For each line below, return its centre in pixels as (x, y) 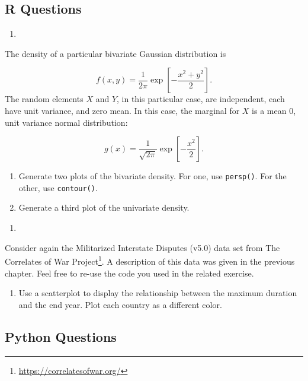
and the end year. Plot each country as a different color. (120, 304)
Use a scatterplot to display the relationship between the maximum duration (158, 293)
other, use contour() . (58, 187)
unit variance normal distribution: (66, 122)
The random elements (44, 99)
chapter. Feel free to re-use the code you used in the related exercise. (129, 273)
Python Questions (61, 336)
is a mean (269, 110)
